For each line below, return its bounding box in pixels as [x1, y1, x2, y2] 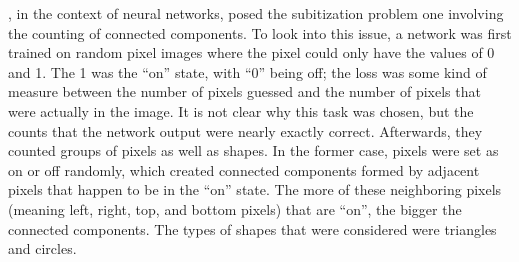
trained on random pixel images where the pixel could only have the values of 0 [8, 42, 495, 63]
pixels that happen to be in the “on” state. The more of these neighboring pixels [8, 179, 502, 200]
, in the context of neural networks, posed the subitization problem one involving [8, 3, 504, 23]
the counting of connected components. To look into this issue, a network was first [8, 22, 512, 43]
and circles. [8, 238, 77, 259]
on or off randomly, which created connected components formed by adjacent [8, 159, 480, 180]
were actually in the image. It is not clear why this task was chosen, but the [8, 100, 474, 121]
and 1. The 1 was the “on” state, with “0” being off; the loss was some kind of [8, 61, 487, 82]
